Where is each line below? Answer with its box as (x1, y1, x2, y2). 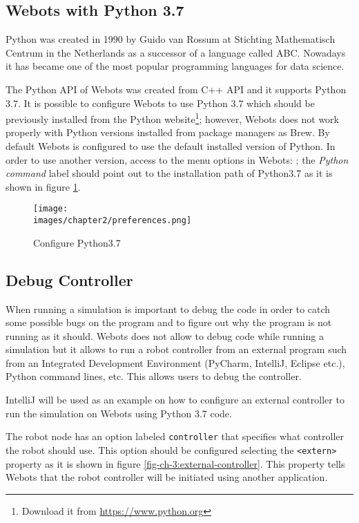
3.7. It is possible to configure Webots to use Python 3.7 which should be (6, 95, 315, 110)
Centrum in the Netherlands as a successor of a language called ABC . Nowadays (6, 45, 346, 59)
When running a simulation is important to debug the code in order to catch (6, 301, 331, 316)
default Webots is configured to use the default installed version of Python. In (6, 139, 336, 153)
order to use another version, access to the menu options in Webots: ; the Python (6, 152, 349, 167)
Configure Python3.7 (33, 235, 121, 249)
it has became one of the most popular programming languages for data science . (6, 59, 345, 73)
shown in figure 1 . (6, 179, 81, 193)
